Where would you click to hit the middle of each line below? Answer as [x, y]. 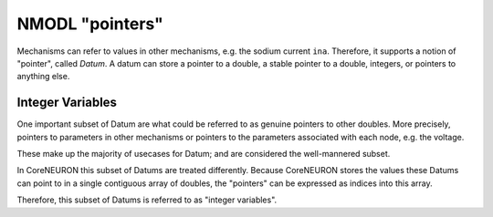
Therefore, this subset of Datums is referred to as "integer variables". [147, 200]
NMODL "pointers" [90, 24]
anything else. [43, 77]
